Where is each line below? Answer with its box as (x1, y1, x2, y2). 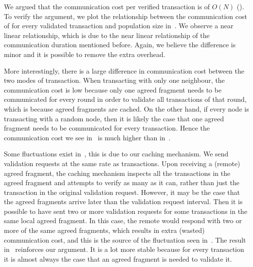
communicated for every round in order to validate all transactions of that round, (4, 94, 247, 104)
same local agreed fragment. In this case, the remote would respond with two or (4, 215, 242, 226)
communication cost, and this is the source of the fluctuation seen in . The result (4, 234, 246, 245)
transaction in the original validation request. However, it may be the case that (4, 187, 240, 197)
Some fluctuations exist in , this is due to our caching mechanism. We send (4, 149, 229, 159)
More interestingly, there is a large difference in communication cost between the (4, 65, 244, 76)
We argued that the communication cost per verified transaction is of (4, 1, 210, 11)
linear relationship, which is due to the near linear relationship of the (4, 30, 210, 40)
